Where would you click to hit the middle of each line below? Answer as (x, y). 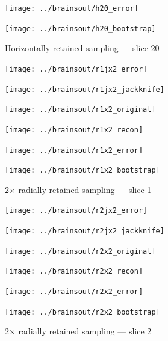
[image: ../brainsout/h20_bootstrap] (80, 29)
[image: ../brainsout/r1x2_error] (74, 150)
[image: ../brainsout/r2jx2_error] (76, 211)
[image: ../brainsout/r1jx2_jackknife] (85, 89)
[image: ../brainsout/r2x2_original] (80, 251)
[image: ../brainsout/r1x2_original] (80, 110)
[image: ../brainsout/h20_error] (72, 8)
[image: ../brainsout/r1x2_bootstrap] (82, 170)
